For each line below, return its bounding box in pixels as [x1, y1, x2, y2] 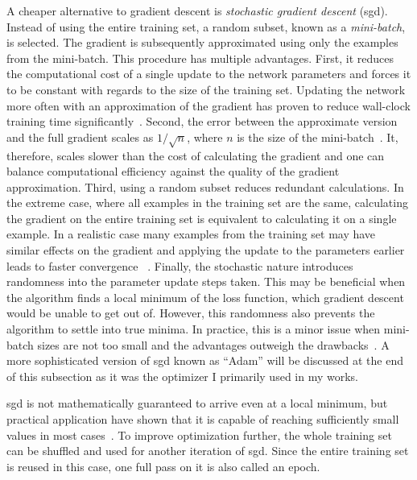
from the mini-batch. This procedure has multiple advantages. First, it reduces [6, 49, 394, 66]
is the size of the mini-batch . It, [237, 128, 398, 145]
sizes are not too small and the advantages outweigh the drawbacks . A [37, 336, 390, 353]
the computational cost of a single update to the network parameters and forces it [6, 65, 411, 82]
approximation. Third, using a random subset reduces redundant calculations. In [6, 178, 404, 195]
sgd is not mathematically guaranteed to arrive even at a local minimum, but [6, 395, 388, 412]
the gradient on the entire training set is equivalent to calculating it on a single [6, 209, 397, 226]
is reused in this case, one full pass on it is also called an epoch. [6, 457, 320, 474]
